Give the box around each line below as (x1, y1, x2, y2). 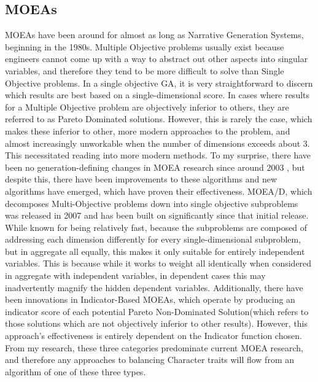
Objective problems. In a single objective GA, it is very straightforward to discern (5, 76, 313, 89)
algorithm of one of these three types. (5, 365, 146, 378)
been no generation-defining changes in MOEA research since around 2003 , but (5, 160, 305, 173)
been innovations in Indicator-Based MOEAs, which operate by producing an (5, 293, 295, 306)
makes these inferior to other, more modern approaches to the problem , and (5, 124, 290, 137)
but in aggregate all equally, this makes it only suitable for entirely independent (5, 244, 305, 257)
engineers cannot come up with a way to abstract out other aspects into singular (5, 52, 308, 65)
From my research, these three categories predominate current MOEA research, (5, 341, 303, 354)
